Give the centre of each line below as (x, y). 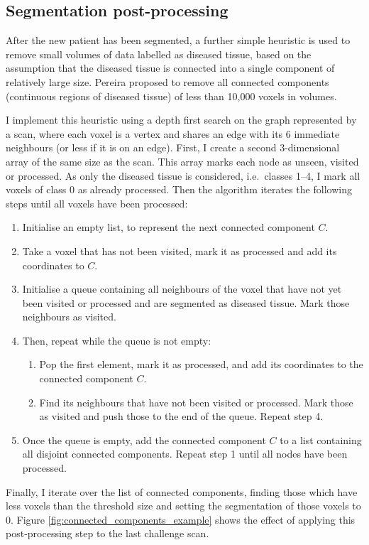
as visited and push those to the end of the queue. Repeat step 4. (181, 416)
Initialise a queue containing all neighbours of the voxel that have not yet (182, 289)
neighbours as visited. (69, 317)
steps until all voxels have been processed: (97, 203)
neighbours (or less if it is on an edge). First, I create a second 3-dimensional (173, 147)
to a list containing (321, 439)
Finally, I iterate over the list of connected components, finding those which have (182, 491)
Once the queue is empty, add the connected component (144, 439)
